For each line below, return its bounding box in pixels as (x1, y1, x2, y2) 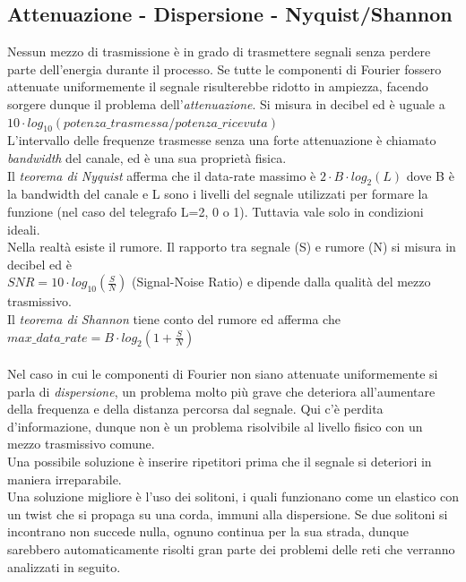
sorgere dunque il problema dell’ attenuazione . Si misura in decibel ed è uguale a (7, 94, 445, 113)
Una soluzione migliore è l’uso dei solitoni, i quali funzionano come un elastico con (7, 487, 459, 506)
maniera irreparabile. (7, 469, 122, 488)
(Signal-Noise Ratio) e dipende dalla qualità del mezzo (131, 272, 431, 291)
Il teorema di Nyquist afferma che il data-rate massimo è (7, 166, 316, 184)
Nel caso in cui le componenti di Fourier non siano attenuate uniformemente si (7, 364, 438, 383)
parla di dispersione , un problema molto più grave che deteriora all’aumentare (7, 381, 436, 400)
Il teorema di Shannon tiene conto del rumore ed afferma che (7, 309, 341, 328)
